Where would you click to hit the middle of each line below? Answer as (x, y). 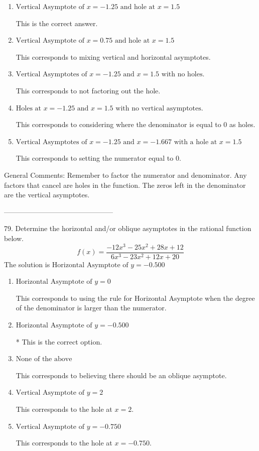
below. (14, 238)
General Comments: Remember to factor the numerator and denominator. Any (125, 175)
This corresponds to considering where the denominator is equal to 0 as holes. (136, 124)
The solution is (27, 264)
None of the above (44, 359)
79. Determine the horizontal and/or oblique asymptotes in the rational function (128, 228)
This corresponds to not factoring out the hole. (88, 90)
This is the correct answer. (57, 23)
